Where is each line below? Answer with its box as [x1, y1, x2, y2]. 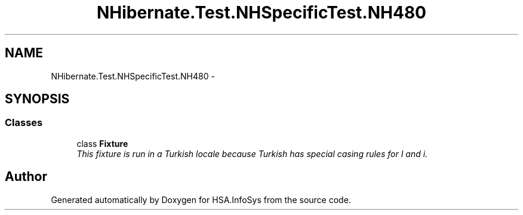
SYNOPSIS [5, 91, 70, 107]
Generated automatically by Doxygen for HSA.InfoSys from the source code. [51, 194, 351, 205]
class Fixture [76, 138, 128, 149]
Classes [5, 116, 43, 129]
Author [5, 169, 47, 185]
